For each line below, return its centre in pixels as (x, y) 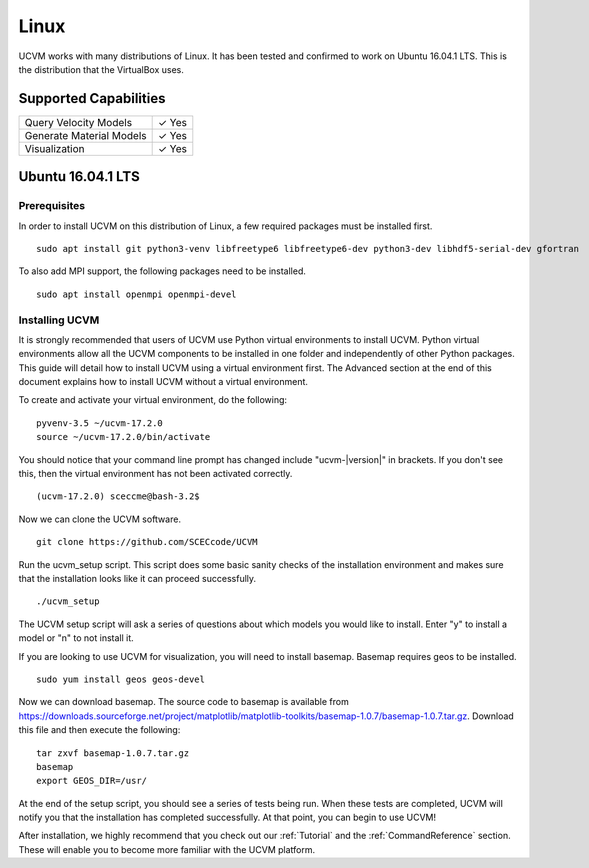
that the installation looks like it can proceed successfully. (137, 578)
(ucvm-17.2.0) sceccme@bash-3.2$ (118, 496)
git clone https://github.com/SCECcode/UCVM (147, 542)
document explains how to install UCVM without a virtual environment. (163, 382)
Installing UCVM (59, 320)
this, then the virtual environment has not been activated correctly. (155, 474)
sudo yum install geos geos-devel (120, 679)
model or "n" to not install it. (76, 638)
